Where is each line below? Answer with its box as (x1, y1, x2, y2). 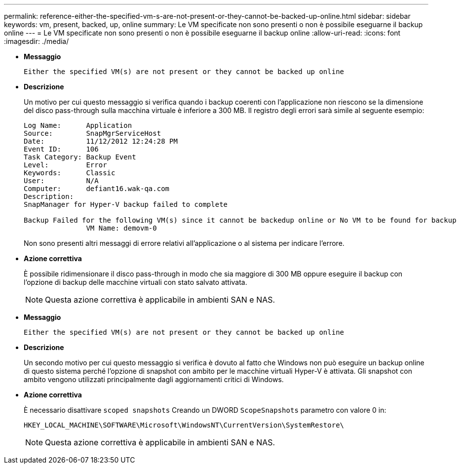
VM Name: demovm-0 (86, 224, 157, 232)
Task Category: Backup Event (24, 153, 136, 161)
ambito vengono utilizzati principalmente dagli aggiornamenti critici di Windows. (24, 375, 284, 384)
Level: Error (24, 161, 107, 169)
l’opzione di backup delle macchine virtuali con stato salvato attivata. (24, 278, 247, 286)
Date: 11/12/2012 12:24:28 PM (24, 137, 178, 145)
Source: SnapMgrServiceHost (24, 129, 161, 137)
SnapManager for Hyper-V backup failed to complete (24, 200, 228, 208)
